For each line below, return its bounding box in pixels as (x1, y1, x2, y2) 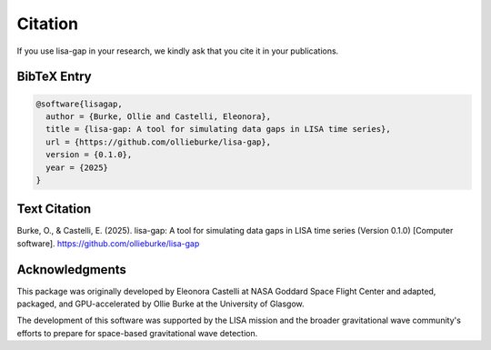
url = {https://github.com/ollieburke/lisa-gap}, (45, 136, 272, 147)
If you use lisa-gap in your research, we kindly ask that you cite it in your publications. (16, 45, 339, 56)
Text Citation (16, 201, 92, 217)
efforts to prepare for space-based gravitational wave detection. (16, 327, 258, 338)
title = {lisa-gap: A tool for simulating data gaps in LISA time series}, (45, 124, 391, 135)
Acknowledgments (16, 262, 127, 277)
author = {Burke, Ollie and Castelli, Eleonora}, (45, 111, 272, 122)
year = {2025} (45, 162, 109, 173)
